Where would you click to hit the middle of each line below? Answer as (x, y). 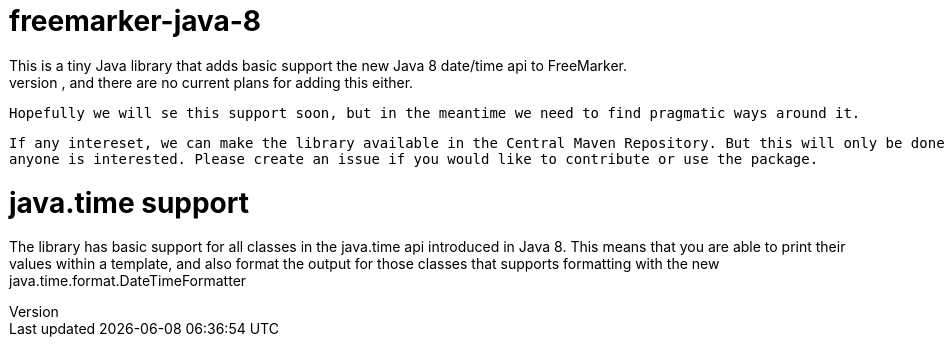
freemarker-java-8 (135, 21)
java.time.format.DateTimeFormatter (128, 281)
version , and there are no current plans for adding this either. (211, 82)
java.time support (129, 202)
